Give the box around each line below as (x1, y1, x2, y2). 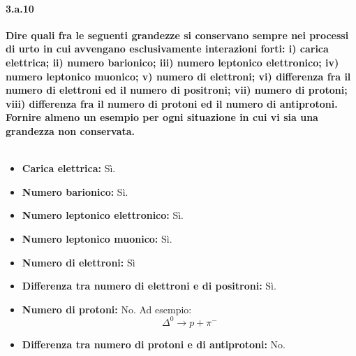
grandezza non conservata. (6, 123, 135, 138)
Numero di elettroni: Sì (22, 255, 135, 269)
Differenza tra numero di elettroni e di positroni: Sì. (22, 278, 276, 293)
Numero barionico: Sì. (22, 184, 128, 199)
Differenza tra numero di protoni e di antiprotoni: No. (22, 336, 285, 351)
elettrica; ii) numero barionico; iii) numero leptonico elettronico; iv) (6, 55, 339, 69)
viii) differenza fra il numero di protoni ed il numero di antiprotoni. (6, 96, 338, 111)
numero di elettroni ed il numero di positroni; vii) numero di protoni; (6, 83, 348, 97)
